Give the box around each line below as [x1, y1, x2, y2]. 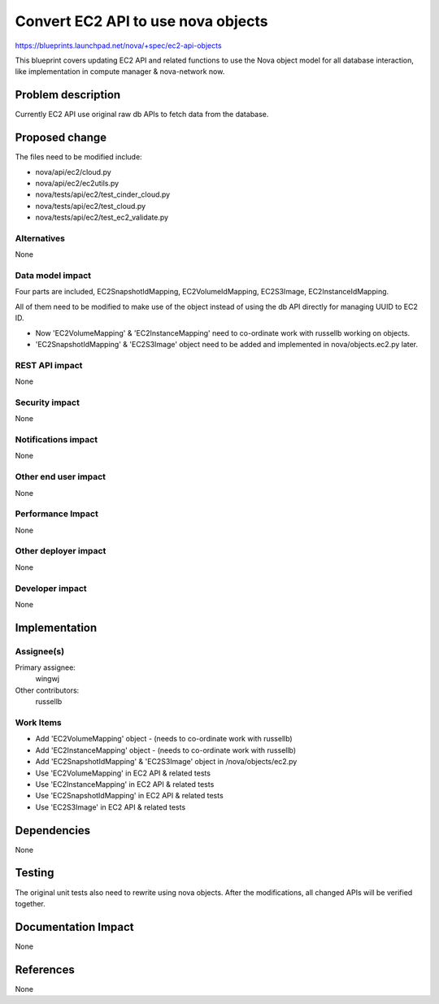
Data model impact [15, 270, 92, 280]
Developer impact [15, 582, 87, 593]
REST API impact [15, 359, 83, 371]
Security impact [15, 397, 80, 408]
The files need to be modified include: [15, 152, 142, 162]
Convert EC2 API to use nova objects [15, 12, 268, 30]
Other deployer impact [15, 545, 106, 557]
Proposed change [15, 131, 107, 145]
